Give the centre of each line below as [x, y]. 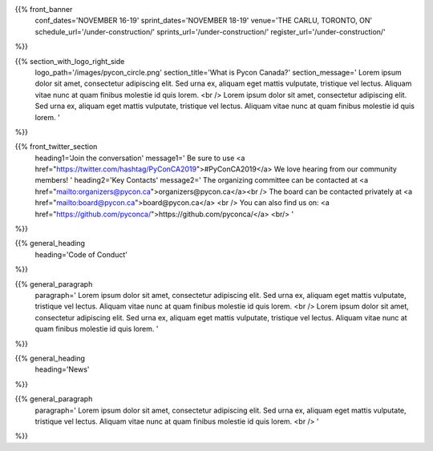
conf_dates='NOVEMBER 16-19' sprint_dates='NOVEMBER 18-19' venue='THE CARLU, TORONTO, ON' [204, 21]
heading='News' [62, 369]
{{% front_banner [44, 9]
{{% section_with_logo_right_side [70, 61]
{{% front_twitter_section [56, 147]
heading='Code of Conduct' [81, 254]
